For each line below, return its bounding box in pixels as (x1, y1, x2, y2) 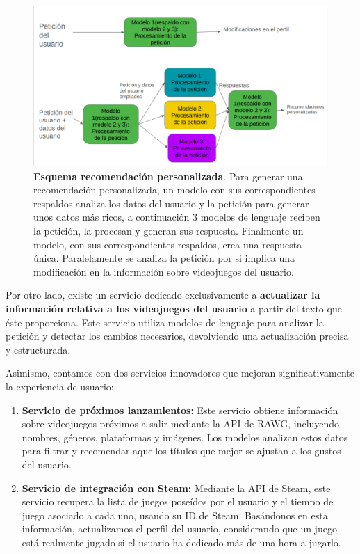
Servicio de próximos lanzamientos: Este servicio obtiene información (22, 402, 338, 417)
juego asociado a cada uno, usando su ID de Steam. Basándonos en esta (22, 507, 328, 522)
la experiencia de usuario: (6, 379, 114, 393)
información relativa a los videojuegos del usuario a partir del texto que (6, 301, 342, 315)
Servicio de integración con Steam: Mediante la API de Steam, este (22, 480, 331, 495)
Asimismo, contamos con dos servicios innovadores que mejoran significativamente (6, 365, 354, 380)
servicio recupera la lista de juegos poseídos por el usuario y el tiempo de (22, 494, 334, 509)
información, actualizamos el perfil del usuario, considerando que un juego (22, 521, 337, 536)
